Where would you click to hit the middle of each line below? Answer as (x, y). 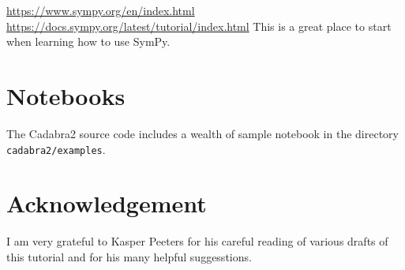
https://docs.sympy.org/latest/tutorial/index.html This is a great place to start (199, 26)
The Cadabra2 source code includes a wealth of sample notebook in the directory (202, 133)
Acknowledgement (107, 203)
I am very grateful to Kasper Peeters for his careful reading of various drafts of (197, 241)
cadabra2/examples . (56, 149)
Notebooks (66, 95)
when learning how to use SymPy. (88, 41)
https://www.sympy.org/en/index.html (101, 10)
